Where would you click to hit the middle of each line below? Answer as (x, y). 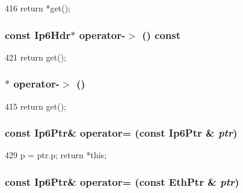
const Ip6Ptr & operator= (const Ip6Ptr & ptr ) (121, 133)
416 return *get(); (38, 8)
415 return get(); (35, 106)
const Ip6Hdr (38, 34)
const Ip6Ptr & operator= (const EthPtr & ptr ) (122, 181)
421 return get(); (35, 57)
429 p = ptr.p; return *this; (56, 155)
